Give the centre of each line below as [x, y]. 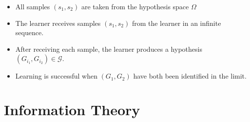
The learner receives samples [58, 23]
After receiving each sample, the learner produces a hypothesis [109, 49]
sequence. [29, 32]
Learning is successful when [56, 76]
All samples [33, 6]
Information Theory [72, 110]
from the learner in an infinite [176, 23]
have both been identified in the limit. [190, 76]
